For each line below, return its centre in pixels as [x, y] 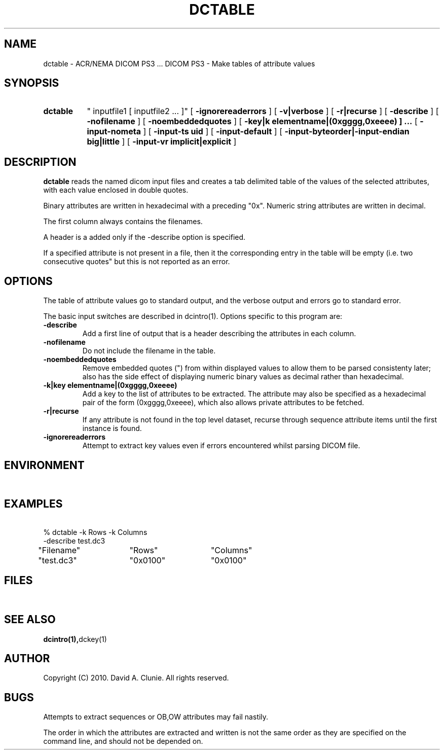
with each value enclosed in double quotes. [116, 190]
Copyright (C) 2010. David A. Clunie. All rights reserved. [136, 678]
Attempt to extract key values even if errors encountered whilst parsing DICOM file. [221, 446]
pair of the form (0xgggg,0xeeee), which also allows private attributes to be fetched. [223, 403]
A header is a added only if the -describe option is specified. [144, 237]
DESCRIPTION [40, 162]
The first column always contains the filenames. [123, 222]
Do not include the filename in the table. [149, 351]
